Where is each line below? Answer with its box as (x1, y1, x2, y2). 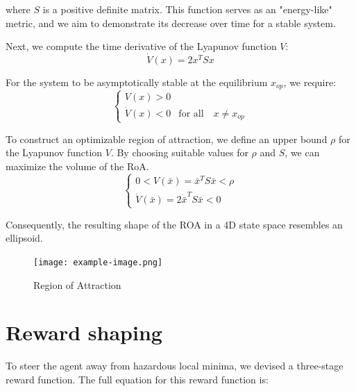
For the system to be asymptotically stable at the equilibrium (6, 75, 268, 89)
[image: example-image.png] (33, 257, 163, 267)
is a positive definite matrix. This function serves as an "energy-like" (42, 2, 332, 16)
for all (178, 108, 204, 119)
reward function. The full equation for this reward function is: (6, 372, 269, 386)
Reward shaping (6, 318, 162, 347)
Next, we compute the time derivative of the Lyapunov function (6, 39, 277, 53)
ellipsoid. (6, 231, 43, 245)
